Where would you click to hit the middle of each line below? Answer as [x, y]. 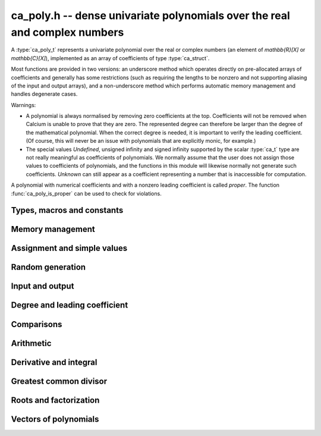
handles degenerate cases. [44, 94]
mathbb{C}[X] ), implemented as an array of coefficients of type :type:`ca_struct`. [110, 58]
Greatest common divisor [59, 381]
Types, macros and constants [67, 210]
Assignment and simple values [69, 248]
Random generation [48, 267]
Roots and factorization [55, 400]
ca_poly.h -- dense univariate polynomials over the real [151, 15]
